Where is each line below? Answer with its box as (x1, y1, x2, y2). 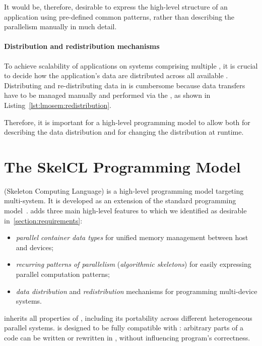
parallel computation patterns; (16, 269, 110, 279)
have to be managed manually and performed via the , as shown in (4, 90, 211, 100)
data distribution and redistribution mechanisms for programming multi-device (16, 285, 257, 296)
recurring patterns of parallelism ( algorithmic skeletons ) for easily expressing (16, 259, 251, 269)
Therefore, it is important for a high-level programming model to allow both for (4, 117, 250, 127)
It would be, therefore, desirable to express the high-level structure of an (4, 2, 228, 12)
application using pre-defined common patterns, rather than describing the (4, 11, 235, 22)
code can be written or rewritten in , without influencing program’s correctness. (4, 332, 250, 342)
